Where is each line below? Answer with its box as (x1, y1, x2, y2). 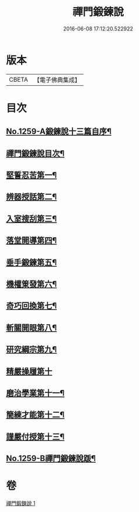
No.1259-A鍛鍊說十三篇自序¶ (6, 127, 112, 137)
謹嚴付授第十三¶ (6, 432, 65, 442)
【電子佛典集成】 (33, 76, 81, 84)
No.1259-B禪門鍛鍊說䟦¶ (6, 453, 96, 464)
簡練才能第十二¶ (6, 410, 65, 420)
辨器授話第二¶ (6, 192, 57, 202)
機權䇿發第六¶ (6, 279, 57, 289)
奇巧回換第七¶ (6, 301, 57, 311)
